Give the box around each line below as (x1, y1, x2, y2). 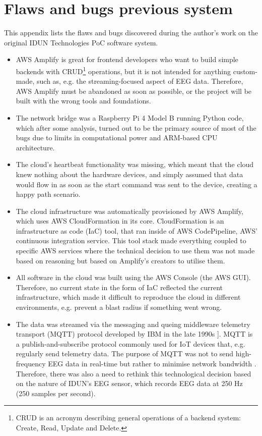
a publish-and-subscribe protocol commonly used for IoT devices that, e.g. (16, 338, 245, 349)
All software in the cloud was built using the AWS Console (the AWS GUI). (16, 272, 251, 283)
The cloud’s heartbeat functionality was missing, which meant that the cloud (16, 159, 254, 170)
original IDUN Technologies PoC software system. (4, 37, 158, 47)
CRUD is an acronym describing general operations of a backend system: (16, 412, 241, 423)
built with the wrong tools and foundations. (16, 95, 151, 106)
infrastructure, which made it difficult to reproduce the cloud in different (16, 292, 241, 302)
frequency (16, 358, 46, 368)
